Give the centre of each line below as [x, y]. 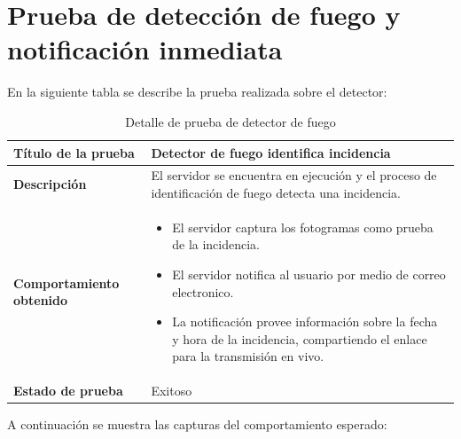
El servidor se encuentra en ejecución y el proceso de [294, 175]
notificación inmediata [145, 49]
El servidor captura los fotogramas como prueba [303, 227]
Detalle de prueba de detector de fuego [230, 121]
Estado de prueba [68, 391]
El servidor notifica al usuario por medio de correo [309, 274]
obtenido [41, 300]
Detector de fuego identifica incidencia [271, 152]
